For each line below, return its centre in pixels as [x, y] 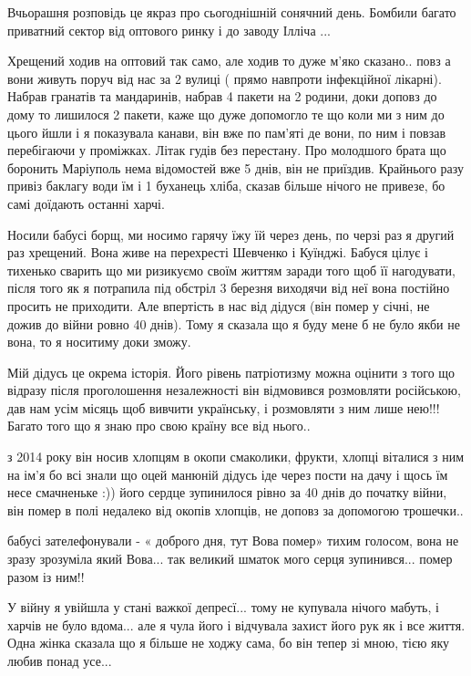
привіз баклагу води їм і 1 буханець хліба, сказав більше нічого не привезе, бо [226, 186]
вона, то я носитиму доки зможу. [99, 342]
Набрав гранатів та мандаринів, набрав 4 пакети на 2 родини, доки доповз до [222, 96]
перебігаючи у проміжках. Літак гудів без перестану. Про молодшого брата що [227, 150]
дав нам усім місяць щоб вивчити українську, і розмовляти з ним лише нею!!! [224, 407]
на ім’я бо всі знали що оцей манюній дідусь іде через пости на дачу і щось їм [228, 474]
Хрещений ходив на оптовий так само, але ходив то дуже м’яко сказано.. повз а [229, 61]
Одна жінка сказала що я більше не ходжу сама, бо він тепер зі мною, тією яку [229, 643]
